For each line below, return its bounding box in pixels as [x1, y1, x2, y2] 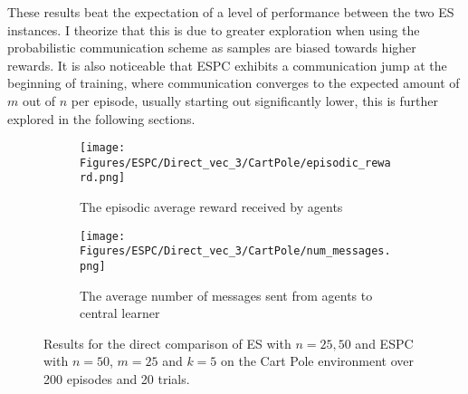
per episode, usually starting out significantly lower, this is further [71, 91, 439, 110]
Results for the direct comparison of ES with [43, 333, 291, 352]
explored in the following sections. [7, 109, 196, 128]
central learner [80, 303, 160, 322]
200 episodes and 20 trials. [43, 370, 190, 389]
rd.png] [80, 171, 126, 185]
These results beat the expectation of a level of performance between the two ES [7, 3, 454, 21]
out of [22, 91, 56, 110]
